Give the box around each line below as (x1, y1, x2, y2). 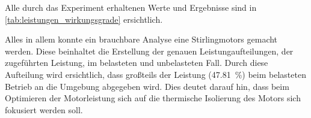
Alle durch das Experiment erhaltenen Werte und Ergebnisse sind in (5, 1, 257, 13)
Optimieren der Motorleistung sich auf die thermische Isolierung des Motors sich (5, 92, 301, 104)
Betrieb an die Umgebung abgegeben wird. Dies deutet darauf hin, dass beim (5, 80, 289, 92)
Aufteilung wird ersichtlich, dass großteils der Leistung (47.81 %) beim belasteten (5, 68, 306, 80)
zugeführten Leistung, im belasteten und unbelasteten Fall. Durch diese (5, 56, 268, 69)
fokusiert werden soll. (5, 103, 83, 116)
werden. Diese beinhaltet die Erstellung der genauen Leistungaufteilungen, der (5, 44, 294, 57)
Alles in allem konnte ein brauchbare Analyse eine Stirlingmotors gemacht (5, 33, 278, 46)
